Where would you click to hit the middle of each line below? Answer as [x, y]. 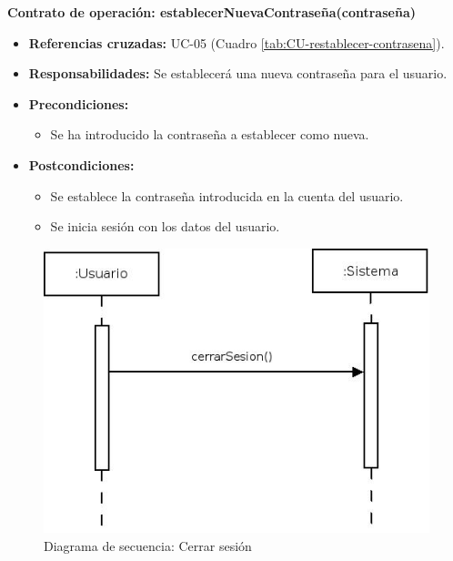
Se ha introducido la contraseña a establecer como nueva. [210, 134]
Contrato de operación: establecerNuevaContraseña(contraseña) [211, 12]
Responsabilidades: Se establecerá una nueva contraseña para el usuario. [238, 73]
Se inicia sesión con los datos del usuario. [165, 226]
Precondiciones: [79, 103]
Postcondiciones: [81, 164]
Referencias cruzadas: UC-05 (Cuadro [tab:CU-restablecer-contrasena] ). [237, 42]
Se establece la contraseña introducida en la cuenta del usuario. [227, 195]
